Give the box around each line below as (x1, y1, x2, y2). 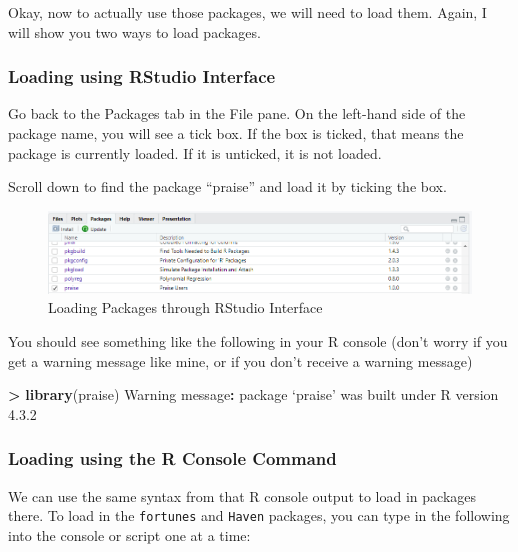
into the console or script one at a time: (8, 524, 251, 545)
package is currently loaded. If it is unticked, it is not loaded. (8, 142, 382, 163)
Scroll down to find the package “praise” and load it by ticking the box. (8, 176, 447, 197)
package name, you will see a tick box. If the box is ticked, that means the (8, 123, 464, 143)
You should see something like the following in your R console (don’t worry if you (8, 330, 508, 351)
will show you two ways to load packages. (8, 21, 261, 42)
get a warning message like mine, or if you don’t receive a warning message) (8, 350, 473, 371)
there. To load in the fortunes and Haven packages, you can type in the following (8, 505, 510, 526)
